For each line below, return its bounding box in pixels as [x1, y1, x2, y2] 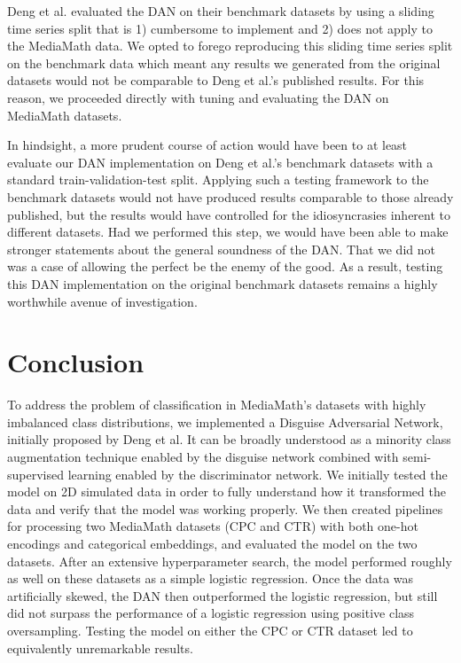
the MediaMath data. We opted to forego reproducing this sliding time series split [7, 36, 453, 55]
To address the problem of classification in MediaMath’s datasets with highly [7, 395, 426, 414]
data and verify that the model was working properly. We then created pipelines [7, 499, 443, 518]
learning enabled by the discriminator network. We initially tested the [67, 464, 448, 483]
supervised [7, 464, 64, 483]
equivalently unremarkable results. [7, 638, 193, 657]
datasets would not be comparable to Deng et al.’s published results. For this [7, 71, 425, 90]
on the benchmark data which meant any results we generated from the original [7, 53, 441, 72]
